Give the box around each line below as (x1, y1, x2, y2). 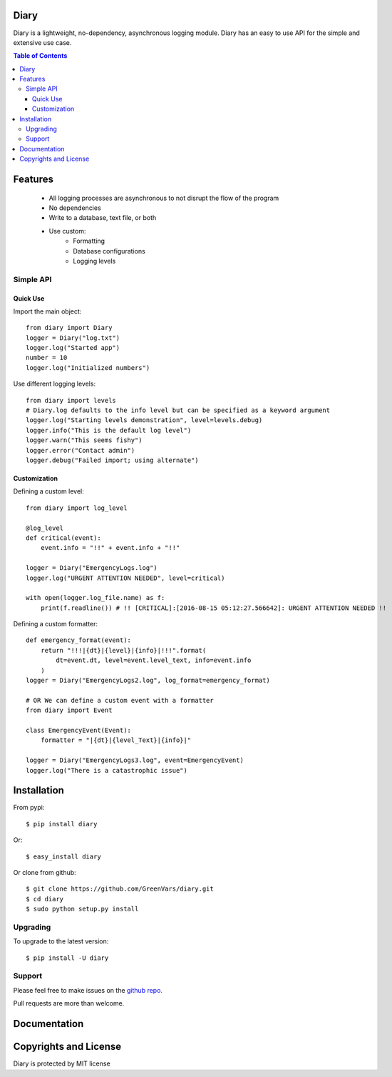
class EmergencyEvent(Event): (26, 726, 132, 734)
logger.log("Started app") (26, 344, 120, 352)
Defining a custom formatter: (13, 620, 98, 628)
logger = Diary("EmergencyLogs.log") (26, 564, 158, 572)
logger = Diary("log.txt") (26, 334, 120, 342)
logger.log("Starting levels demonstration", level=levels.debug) (26, 416, 263, 424)
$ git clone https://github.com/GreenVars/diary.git (26, 885, 214, 893)
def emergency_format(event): (26, 636, 132, 644)
